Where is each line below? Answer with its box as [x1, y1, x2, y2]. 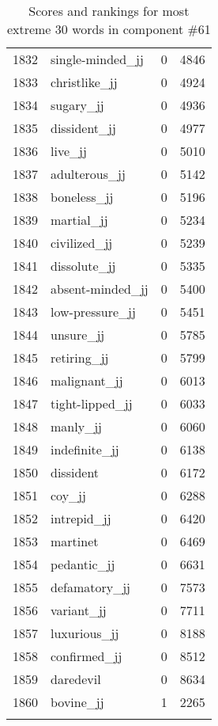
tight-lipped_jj [51, 394, 133, 412]
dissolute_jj [51, 257, 116, 275]
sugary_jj [51, 96, 104, 114]
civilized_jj [51, 234, 113, 252]
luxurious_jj [51, 624, 119, 642]
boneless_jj [51, 188, 114, 206]
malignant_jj [51, 371, 123, 390]
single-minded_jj [51, 50, 144, 68]
